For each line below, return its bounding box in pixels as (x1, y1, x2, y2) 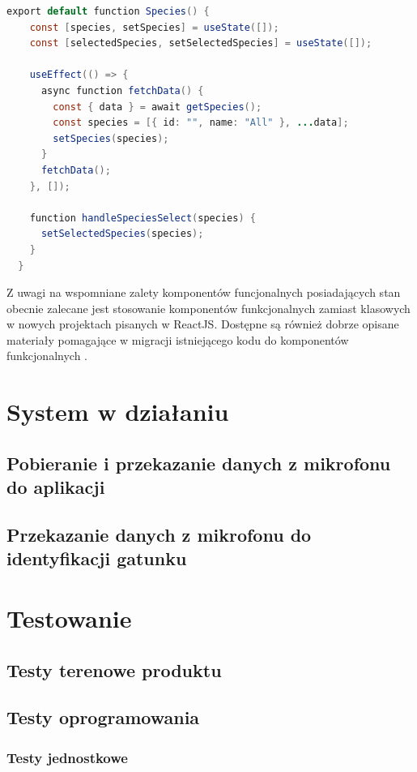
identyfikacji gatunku (6, 546, 187, 571)
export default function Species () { (6, 6, 210, 17)
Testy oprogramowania (6, 705, 200, 730)
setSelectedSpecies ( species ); (40, 228, 204, 240)
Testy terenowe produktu (6, 657, 222, 682)
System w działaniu (6, 395, 229, 428)
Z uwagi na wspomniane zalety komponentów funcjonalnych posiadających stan (6, 284, 401, 301)
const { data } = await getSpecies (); (53, 101, 262, 113)
